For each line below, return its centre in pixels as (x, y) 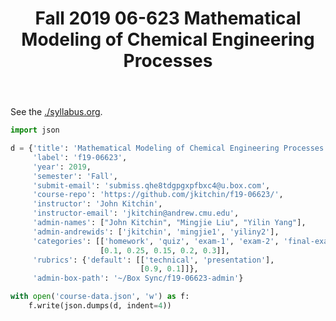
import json (35, 130)
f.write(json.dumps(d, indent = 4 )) (100, 306)
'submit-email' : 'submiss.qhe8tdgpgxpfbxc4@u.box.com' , (151, 185)
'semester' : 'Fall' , (75, 176)
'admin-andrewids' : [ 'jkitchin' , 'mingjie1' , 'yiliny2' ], (156, 232)
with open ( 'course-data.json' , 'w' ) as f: (100, 297)
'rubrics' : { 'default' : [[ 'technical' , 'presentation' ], (153, 260)
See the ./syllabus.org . (56, 112)
